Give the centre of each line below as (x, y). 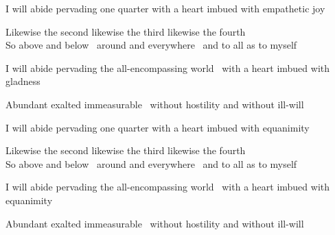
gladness (23, 81)
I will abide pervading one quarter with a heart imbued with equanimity (158, 127)
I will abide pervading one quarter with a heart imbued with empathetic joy (165, 8)
